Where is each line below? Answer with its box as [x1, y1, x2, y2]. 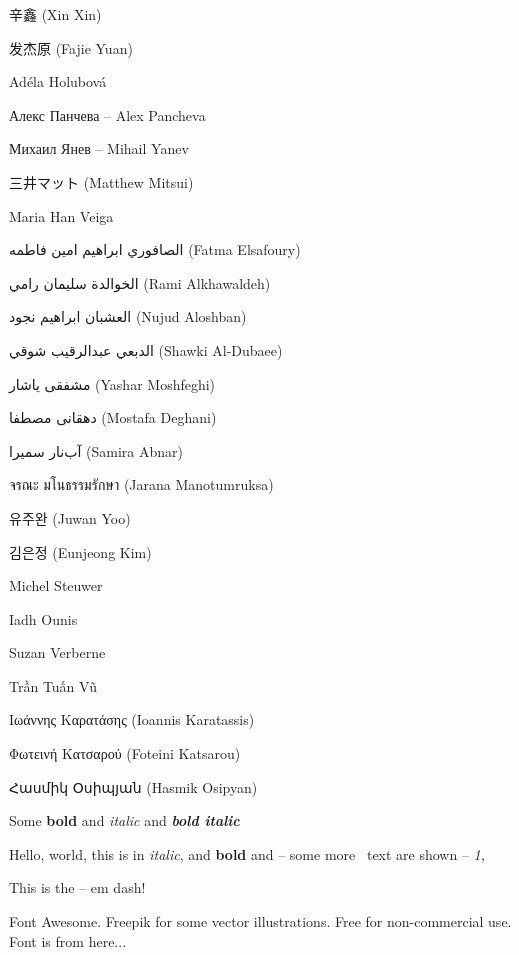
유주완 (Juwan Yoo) [9, 507, 131, 528]
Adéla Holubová [9, 71, 107, 92]
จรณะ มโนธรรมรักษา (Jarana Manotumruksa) [9, 474, 274, 495]
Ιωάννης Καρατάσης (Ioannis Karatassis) [9, 709, 255, 730]
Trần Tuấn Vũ [9, 675, 97, 696]
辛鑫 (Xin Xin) [9, 4, 102, 24]
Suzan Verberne [9, 642, 106, 663]
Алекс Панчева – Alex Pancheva [9, 104, 206, 125]
